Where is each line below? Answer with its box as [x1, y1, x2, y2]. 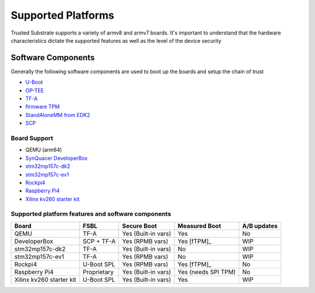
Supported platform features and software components [10, 210, 171, 218]
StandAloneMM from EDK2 [25, 111, 90, 118]
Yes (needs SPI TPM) [177, 268, 236, 276]
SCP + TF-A [82, 237, 116, 245]
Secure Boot [122, 222, 157, 230]
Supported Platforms [10, 9, 115, 22]
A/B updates [242, 222, 278, 230]
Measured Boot [177, 222, 222, 230]
